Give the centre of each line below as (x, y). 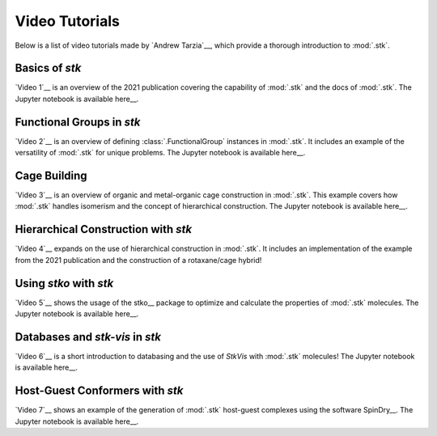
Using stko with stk (64, 283)
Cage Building (51, 175)
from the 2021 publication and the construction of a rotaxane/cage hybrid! (138, 260)
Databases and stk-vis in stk (88, 337)
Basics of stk (48, 68)
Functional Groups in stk (78, 122)
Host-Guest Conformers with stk (99, 391)
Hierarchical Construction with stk (104, 229)
